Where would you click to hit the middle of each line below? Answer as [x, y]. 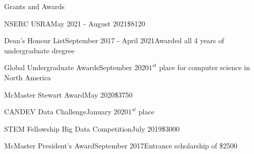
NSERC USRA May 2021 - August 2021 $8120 [75, 23]
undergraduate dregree [39, 50]
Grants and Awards [34, 6]
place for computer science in [205, 67]
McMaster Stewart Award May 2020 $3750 [68, 94]
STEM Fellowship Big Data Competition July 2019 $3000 [92, 128]
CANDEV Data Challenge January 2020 [66, 112]
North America [28, 77]
